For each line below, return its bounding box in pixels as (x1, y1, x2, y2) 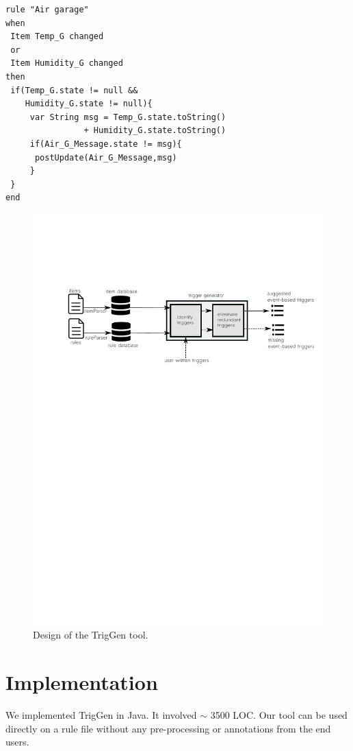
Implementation (5, 667, 158, 695)
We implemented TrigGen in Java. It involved (5, 707, 197, 722)
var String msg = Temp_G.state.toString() (29, 112, 226, 122)
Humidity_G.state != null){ (25, 99, 153, 109)
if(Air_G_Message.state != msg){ (29, 139, 182, 149)
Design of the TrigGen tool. (33, 628, 148, 642)
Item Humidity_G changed (10, 58, 123, 69)
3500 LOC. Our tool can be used (210, 707, 348, 722)
